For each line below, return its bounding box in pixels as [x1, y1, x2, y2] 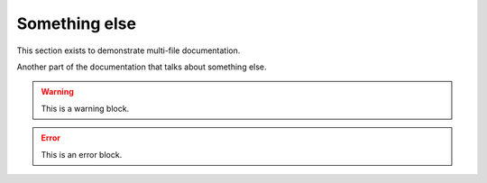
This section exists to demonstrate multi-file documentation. [16, 45, 241, 56]
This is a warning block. [41, 103, 130, 114]
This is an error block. [41, 149, 123, 160]
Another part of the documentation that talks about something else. [16, 61, 267, 72]
